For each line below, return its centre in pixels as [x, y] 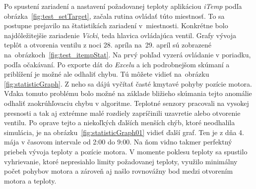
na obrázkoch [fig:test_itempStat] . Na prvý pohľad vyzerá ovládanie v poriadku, [128, 54]
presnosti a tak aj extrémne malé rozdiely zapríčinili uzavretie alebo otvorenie [122, 113]
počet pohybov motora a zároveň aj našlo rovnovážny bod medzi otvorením [119, 171]
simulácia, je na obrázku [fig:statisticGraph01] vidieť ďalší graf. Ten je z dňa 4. [124, 132]
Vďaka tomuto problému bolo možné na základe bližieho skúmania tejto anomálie [128, 93]
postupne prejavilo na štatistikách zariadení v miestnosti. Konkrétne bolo [116, 25]
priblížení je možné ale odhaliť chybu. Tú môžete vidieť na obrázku [107, 74]
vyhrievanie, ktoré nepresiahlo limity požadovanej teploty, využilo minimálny [121, 161]
